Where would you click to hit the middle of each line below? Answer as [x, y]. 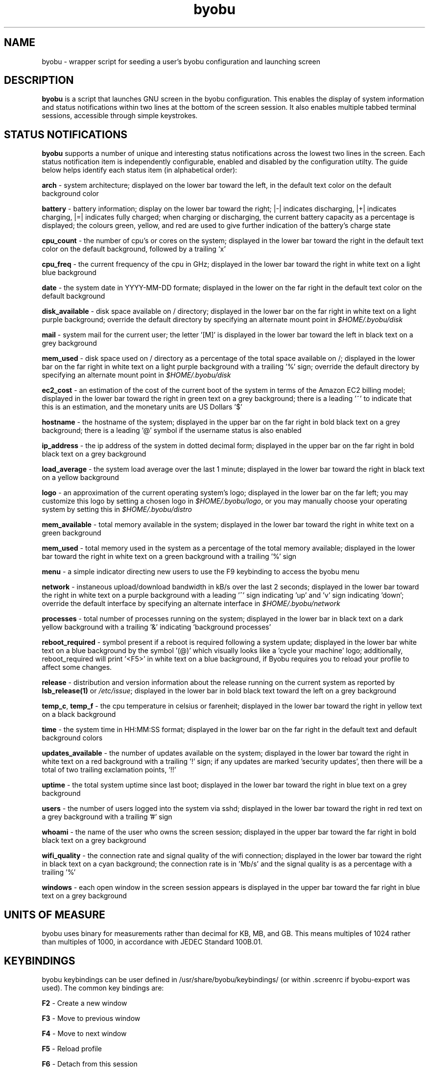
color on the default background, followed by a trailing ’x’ [134, 249]
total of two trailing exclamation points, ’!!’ [109, 770]
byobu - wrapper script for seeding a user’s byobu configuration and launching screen [181, 61]
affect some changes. [77, 667]
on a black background [79, 714]
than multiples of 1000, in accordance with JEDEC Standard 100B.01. [152, 942]
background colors [72, 738]
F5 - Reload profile [72, 1048]
